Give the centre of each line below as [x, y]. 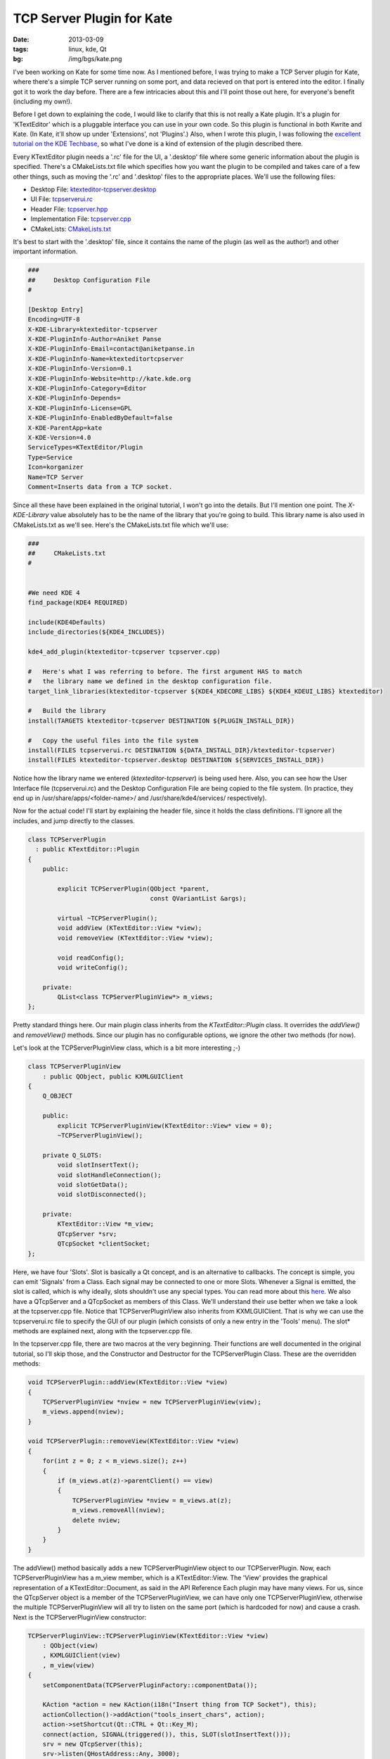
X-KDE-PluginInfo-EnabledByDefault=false [100, 418]
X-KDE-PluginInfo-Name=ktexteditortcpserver [106, 358]
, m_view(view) [69, 1665]
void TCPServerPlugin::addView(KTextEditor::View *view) [128, 1382]
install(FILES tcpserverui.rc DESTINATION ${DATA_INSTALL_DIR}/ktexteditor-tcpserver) [182, 750]
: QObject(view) [70, 1646]
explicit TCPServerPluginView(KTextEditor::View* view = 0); [165, 1125]
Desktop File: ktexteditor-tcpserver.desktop [93, 189]
